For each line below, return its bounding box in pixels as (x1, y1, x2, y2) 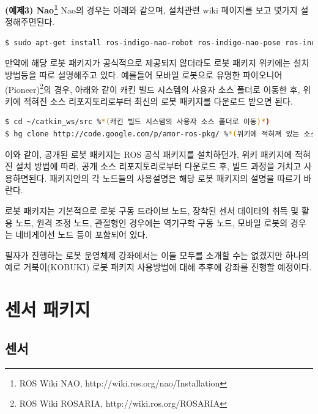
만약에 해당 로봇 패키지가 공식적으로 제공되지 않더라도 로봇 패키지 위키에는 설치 (5, 56, 309, 69)
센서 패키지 (5, 297, 91, 322)
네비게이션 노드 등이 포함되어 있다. (15, 228, 148, 241)
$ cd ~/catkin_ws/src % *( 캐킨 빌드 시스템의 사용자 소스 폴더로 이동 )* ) (5, 117, 270, 127)
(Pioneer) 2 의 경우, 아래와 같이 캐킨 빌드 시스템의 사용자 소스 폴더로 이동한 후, (5, 81, 300, 95)
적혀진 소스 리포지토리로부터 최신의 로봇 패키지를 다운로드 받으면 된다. (23, 94, 293, 107)
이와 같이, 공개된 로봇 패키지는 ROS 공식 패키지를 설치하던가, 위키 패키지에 (5, 147, 292, 160)
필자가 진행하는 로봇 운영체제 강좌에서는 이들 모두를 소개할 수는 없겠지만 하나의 (5, 248, 309, 261)
